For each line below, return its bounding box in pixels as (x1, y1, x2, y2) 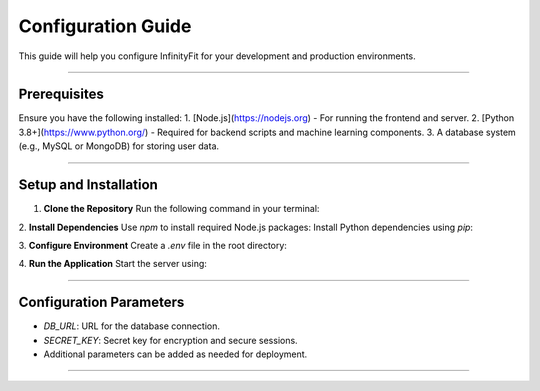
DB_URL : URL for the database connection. (43, 320, 220, 332)
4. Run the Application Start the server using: (18, 258, 207, 270)
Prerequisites (18, 86, 104, 103)
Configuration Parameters (18, 294, 185, 311)
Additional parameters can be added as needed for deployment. (43, 348, 308, 360)
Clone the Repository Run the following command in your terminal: (43, 203, 320, 215)
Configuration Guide (18, 15, 192, 37)
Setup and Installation (18, 176, 159, 194)
